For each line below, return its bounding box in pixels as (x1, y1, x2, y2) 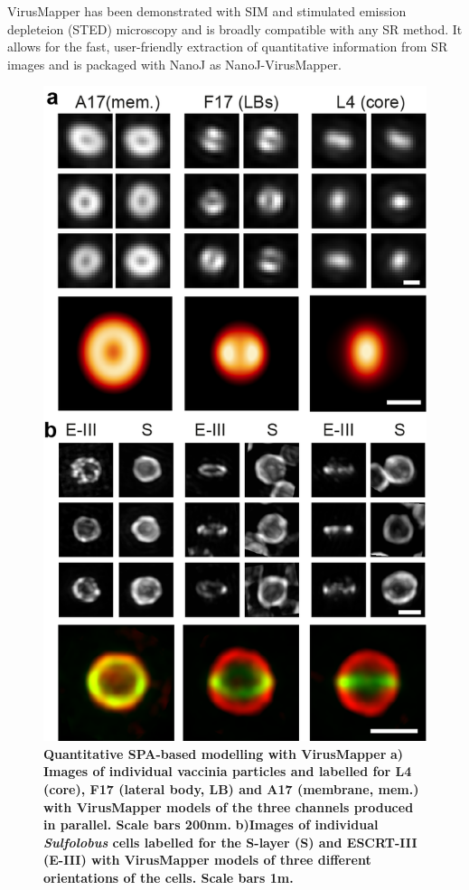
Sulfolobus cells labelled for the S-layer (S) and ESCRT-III (43, 832, 417, 851)
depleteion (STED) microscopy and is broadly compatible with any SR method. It (7, 19, 463, 38)
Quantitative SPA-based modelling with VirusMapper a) (43, 744, 404, 763)
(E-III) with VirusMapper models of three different (43, 850, 371, 869)
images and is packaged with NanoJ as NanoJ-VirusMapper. (7, 54, 342, 73)
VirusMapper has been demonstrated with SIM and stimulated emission (7, 2, 407, 20)
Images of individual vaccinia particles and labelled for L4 (43, 762, 412, 781)
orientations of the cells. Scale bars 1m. (43, 867, 294, 886)
